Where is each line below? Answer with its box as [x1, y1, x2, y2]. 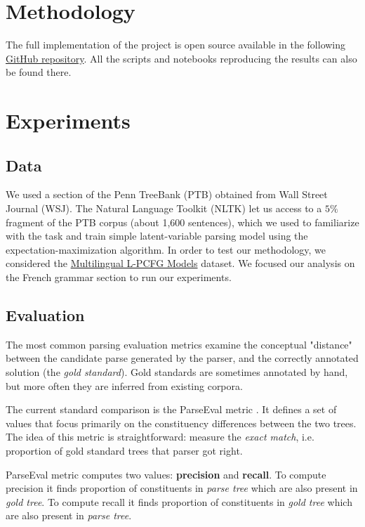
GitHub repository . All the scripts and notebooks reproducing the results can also [6, 51, 357, 65]
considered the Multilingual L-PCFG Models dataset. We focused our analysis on [6, 256, 355, 271]
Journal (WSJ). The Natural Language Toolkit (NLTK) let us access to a [6, 201, 322, 216]
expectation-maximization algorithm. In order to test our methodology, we [6, 242, 326, 256]
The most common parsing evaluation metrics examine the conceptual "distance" [6, 337, 352, 351]
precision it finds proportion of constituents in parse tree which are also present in [6, 481, 358, 495]
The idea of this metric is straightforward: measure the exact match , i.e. [6, 429, 314, 444]
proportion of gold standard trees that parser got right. [6, 443, 243, 457]
